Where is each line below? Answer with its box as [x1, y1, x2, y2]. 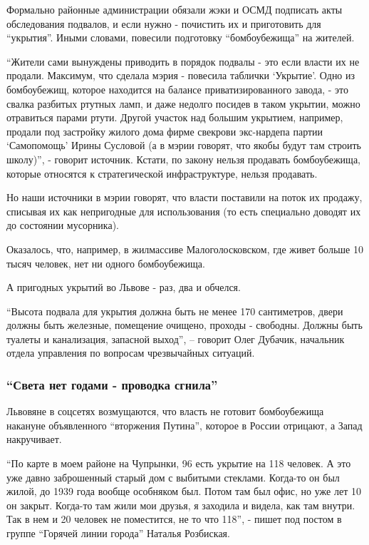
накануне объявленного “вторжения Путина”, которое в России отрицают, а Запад [6, 417, 363, 432]
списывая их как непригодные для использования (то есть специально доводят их [6, 203, 361, 218]
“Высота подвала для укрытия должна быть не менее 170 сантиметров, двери [6, 303, 343, 318]
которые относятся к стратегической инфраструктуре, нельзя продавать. [6, 165, 318, 180]
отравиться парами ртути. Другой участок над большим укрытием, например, [6, 110, 343, 125]
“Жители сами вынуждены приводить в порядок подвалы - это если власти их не [6, 54, 360, 68]
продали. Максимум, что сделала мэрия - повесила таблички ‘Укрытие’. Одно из [6, 68, 355, 83]
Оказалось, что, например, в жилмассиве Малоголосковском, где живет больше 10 [6, 241, 363, 256]
